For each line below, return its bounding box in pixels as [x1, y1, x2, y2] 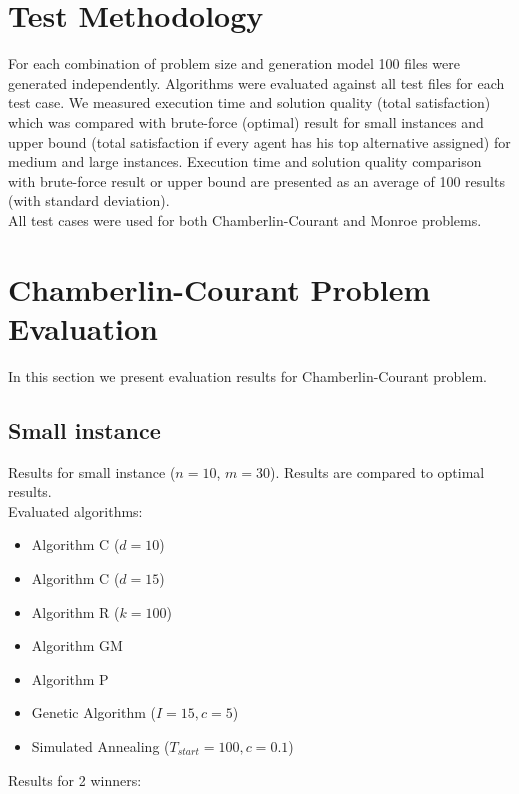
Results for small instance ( [8, 461, 176, 482]
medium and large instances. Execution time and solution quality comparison [8, 151, 482, 172]
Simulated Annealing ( [31, 735, 170, 756]
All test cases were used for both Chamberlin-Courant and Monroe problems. [8, 209, 482, 230]
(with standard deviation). [8, 190, 170, 211]
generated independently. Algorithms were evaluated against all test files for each [8, 72, 505, 93]
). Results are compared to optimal [269, 461, 485, 482]
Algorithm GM [31, 635, 123, 656]
